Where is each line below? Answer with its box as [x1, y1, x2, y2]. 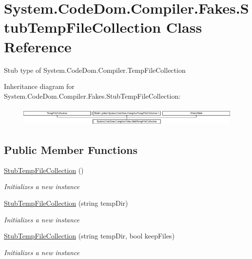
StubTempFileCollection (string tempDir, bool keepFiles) [4, 231, 175, 241]
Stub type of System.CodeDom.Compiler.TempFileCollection [4, 65, 186, 75]
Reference [4, 36, 72, 56]
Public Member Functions [4, 142, 137, 157]
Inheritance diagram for [4, 81, 75, 91]
